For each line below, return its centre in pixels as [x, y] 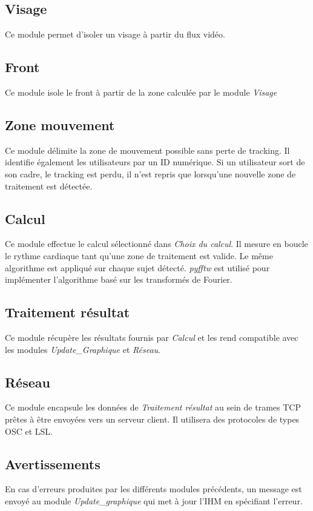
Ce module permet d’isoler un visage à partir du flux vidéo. [115, 34]
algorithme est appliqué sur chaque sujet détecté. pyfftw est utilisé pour [137, 267]
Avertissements [53, 463]
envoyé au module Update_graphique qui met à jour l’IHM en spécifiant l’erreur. [154, 500]
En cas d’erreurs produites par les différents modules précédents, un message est [153, 489]
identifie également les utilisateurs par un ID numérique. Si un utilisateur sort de [155, 162]
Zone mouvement [60, 124]
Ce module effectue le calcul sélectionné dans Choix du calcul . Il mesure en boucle [156, 244]
